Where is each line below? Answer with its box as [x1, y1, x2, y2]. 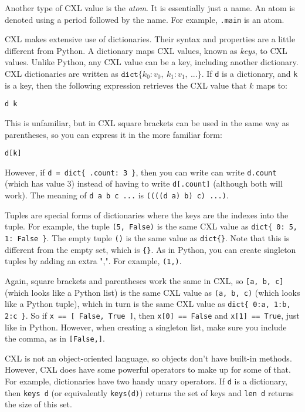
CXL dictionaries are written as [5, 67, 118, 80]
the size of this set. [5, 398, 72, 410]
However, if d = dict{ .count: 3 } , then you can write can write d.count [5, 166, 277, 178]
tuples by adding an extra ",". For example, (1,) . [5, 255, 182, 267]
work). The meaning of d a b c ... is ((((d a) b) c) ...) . [5, 189, 229, 201]
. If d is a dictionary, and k [201, 67, 298, 80]
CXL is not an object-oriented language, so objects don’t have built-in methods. [5, 352, 292, 364]
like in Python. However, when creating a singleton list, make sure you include [5, 320, 287, 333]
